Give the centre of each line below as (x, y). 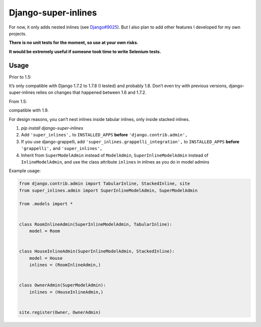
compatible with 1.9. (29, 110)
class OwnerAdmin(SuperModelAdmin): (63, 285)
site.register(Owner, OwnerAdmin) (60, 312)
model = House (46, 258)
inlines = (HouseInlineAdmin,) (66, 292)
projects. (18, 33)
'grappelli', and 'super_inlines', (62, 149)
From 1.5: (18, 101)
